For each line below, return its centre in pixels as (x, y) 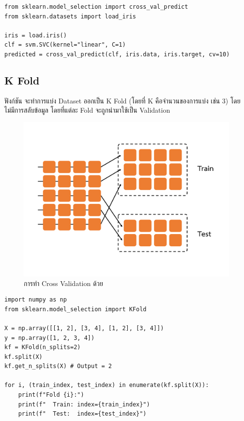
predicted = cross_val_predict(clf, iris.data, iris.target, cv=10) (117, 54)
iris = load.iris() (36, 35)
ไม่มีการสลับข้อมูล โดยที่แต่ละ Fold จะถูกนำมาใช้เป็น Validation (87, 110)
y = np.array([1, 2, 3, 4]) (50, 338)
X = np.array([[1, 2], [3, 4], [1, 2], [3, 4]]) (84, 328)
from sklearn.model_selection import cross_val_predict (96, 7)
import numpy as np (36, 300)
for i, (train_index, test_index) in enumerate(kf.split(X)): (107, 385)
